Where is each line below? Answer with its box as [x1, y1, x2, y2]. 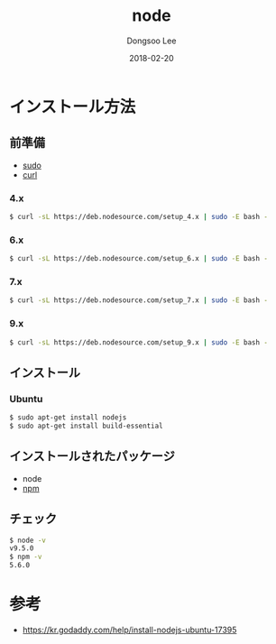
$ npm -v [9, 552, 42, 562]
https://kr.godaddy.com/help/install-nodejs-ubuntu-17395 [22, 624, 237, 635]
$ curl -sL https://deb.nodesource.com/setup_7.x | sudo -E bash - [9, 296, 269, 305]
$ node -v [9, 536, 47, 545]
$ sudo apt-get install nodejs [9, 413, 127, 422]
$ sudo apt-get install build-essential [9, 421, 164, 430]
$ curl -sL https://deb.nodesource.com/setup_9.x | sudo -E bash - [9, 337, 269, 347]
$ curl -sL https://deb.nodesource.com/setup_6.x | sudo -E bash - [9, 254, 269, 263]
